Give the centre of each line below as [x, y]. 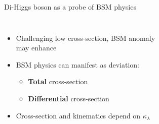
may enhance [36, 48]
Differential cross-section [69, 98]
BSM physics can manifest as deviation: [77, 64]
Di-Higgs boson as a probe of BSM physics [70, 7]
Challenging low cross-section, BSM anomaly [86, 38]
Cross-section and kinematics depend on [78, 115]
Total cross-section [58, 81]
